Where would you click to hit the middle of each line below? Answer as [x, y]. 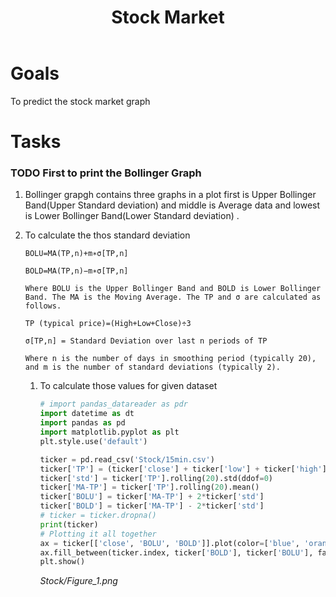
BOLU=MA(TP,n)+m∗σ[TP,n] [76, 254]
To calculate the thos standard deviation [107, 235]
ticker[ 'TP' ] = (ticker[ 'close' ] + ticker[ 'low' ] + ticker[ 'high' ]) [185, 469]
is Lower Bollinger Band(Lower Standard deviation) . [132, 216]
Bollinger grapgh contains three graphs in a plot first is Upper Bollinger [170, 195]
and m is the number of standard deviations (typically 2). [152, 367]
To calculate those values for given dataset [128, 386]
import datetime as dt [87, 414]
